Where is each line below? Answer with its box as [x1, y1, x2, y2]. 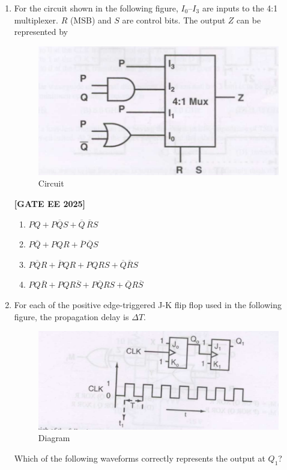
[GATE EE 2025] [14, 197, 86, 210]
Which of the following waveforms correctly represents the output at [14, 451, 265, 464]
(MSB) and [70, 13, 112, 26]
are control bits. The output [122, 13, 226, 26]
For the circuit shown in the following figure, [14, 2, 178, 14]
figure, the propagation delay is [14, 310, 129, 323]
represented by [14, 25, 68, 38]
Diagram [38, 431, 70, 444]
